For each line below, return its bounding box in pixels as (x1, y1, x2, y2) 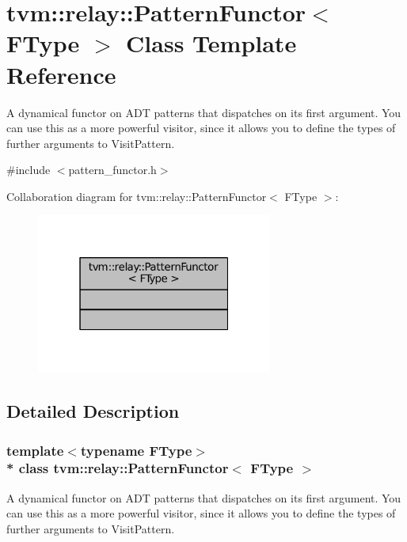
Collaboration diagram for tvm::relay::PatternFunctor (6, 188, 267, 204)
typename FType (80, 440, 192, 460)
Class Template (126, 27, 297, 59)
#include (6, 161, 51, 178)
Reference (6, 58, 116, 90)
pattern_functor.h (68, 161, 157, 178)
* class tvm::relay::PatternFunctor (6, 458, 229, 478)
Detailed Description (6, 399, 180, 423)
